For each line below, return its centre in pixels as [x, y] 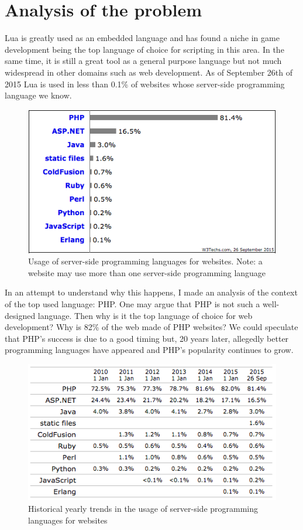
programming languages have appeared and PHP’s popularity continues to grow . [149, 350]
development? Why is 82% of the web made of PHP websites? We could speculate [151, 327]
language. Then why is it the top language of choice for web [145, 315]
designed [20, 315]
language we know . [38, 95]
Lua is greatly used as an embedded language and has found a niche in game [142, 38]
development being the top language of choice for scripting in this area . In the [144, 49]
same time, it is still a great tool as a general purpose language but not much [143, 61]
